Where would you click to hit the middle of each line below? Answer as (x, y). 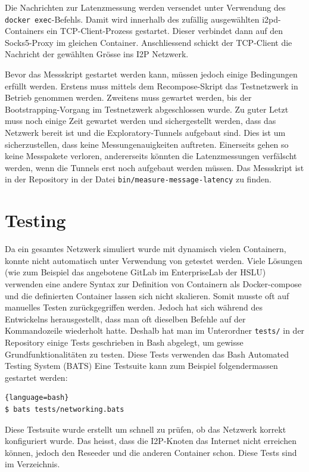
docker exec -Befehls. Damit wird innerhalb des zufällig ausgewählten (132, 19)
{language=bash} (37, 398)
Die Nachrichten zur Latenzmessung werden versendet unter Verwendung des (145, 7)
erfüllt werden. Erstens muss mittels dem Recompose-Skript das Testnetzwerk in (152, 86)
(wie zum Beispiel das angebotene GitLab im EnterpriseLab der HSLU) (135, 272)
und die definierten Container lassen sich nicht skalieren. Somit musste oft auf (147, 295)
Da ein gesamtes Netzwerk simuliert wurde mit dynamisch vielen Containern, (146, 249)
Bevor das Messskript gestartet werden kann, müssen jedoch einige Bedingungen (151, 74)
